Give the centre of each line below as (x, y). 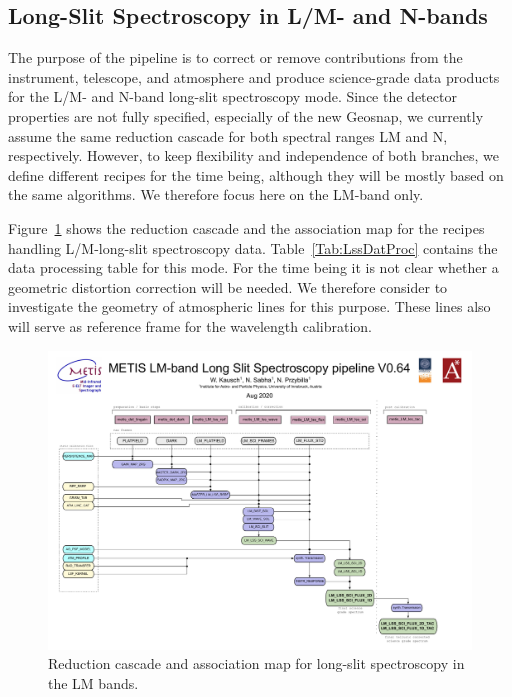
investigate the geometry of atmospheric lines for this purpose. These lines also (249, 306)
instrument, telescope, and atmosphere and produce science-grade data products (254, 76)
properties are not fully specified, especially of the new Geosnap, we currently (246, 115)
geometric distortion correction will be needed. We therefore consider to (228, 286)
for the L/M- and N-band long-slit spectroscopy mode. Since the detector (232, 96)
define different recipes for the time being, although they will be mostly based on (256, 174)
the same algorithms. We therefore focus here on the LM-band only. (216, 194)
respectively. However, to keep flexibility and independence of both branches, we (254, 155)
